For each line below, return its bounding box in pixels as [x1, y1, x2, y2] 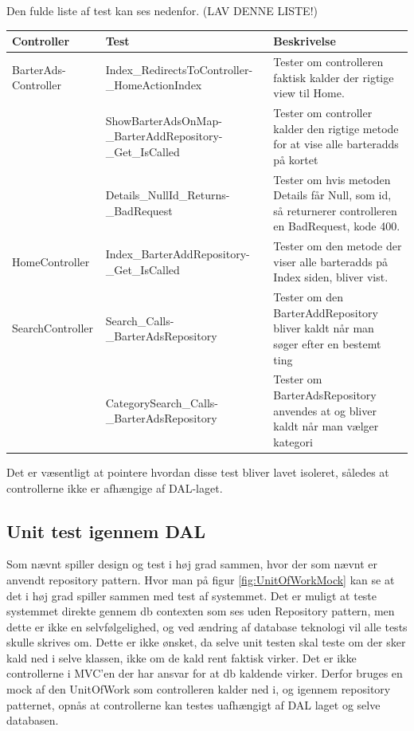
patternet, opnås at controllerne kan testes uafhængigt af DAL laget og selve [6, 696, 381, 713]
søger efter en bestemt [273, 336, 381, 352]
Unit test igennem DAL [6, 518, 206, 543]
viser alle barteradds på [273, 253, 389, 269]
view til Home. [273, 84, 345, 101]
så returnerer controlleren [273, 202, 397, 218]
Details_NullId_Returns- [105, 187, 230, 203]
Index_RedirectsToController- [105, 61, 253, 77]
